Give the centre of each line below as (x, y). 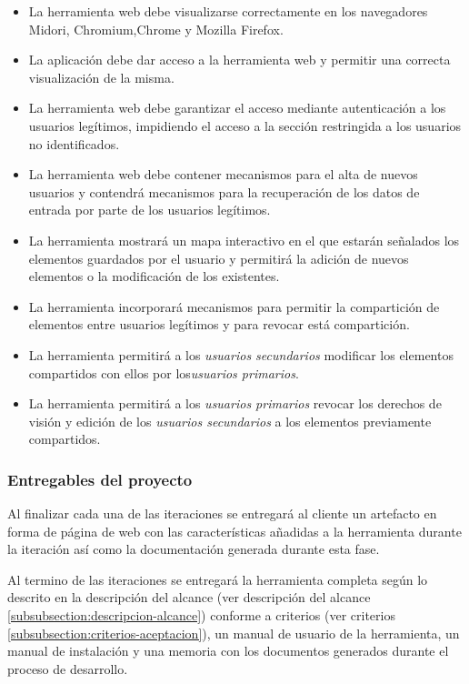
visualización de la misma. (101, 77)
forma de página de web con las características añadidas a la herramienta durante (234, 531)
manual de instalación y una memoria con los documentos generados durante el (228, 651)
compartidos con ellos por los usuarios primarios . (164, 372)
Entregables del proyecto (100, 479)
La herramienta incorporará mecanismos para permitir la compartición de (234, 306)
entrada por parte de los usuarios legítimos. (150, 210)
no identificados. (74, 143)
